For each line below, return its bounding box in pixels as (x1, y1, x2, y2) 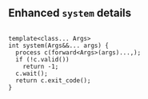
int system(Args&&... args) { (8, 42, 110, 49)
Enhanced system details (8, 6, 132, 20)
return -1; (22, 62, 59, 70)
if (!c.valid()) (15, 55, 70, 63)
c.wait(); (15, 69, 48, 77)
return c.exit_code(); (15, 76, 91, 85)
